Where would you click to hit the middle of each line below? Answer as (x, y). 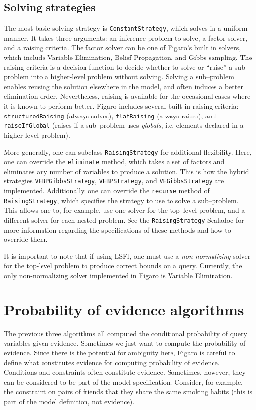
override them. (26, 239)
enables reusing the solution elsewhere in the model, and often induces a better (124, 86)
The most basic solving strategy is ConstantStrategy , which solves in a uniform (126, 28)
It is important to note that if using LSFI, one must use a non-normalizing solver (127, 256)
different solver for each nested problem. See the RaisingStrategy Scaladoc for (124, 219)
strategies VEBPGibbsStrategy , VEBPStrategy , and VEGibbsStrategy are (114, 181)
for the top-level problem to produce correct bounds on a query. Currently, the (123, 265)
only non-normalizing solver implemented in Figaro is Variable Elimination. (118, 275)
